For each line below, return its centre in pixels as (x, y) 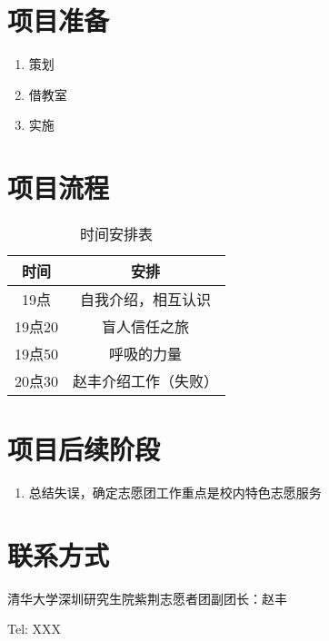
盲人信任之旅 (146, 327)
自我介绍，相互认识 (146, 300)
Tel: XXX (35, 629)
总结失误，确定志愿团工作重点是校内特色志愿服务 (175, 493)
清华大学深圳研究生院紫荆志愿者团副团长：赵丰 (147, 598)
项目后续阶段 (84, 449)
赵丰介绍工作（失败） (146, 381)
